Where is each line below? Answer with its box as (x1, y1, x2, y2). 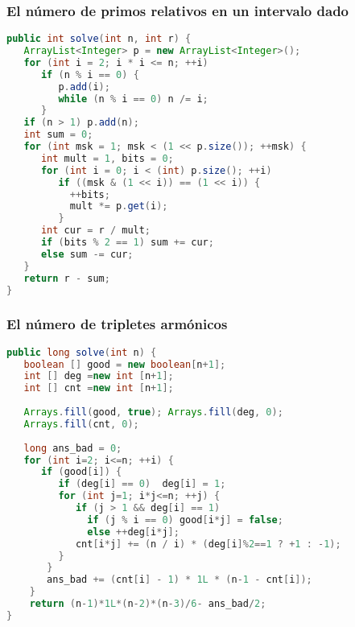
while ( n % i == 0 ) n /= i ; (58, 93, 208, 105)
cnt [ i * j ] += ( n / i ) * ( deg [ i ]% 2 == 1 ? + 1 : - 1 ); (75, 538, 341, 550)
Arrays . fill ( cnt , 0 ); (23, 418, 139, 430)
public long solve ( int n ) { (6, 346, 157, 358)
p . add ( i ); (58, 80, 110, 93)
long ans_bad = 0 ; (23, 442, 122, 454)
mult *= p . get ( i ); (69, 200, 168, 212)
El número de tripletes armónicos (6, 314, 228, 334)
